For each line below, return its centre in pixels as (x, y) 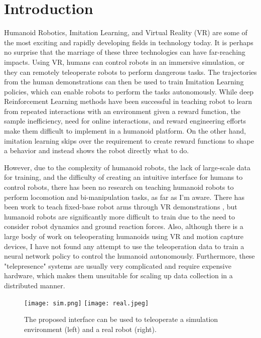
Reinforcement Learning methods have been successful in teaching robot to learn (128, 101)
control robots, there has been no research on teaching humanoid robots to (119, 187)
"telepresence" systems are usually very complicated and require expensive (118, 265)
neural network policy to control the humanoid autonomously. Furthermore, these (129, 256)
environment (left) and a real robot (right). (90, 329)
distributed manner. (35, 285)
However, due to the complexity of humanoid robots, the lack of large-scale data (127, 167)
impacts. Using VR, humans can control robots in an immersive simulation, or (124, 62)
